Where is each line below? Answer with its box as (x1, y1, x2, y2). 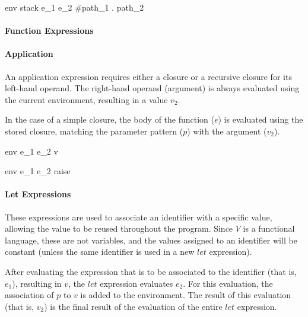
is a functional (243, 222, 295, 235)
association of (5, 289, 54, 301)
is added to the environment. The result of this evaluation (80, 289, 291, 301)
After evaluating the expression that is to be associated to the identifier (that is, (5, 265, 297, 277)
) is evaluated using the (218, 113, 303, 126)
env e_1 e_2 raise (5, 165, 71, 177)
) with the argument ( (187, 124, 267, 137)
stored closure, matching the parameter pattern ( (5, 124, 183, 137)
